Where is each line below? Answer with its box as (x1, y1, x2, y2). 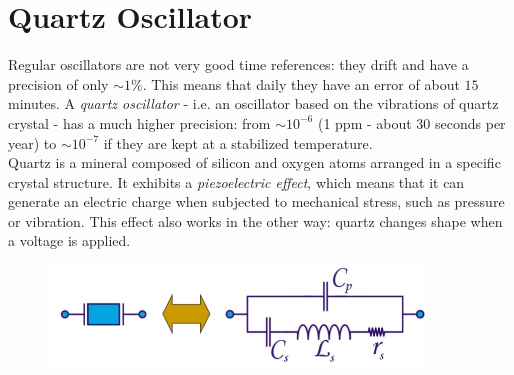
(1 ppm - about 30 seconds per (317, 112, 506, 133)
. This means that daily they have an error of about (142, 73, 460, 94)
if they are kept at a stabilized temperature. (103, 132, 373, 153)
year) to (8, 132, 57, 153)
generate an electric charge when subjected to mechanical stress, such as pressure (8, 191, 505, 212)
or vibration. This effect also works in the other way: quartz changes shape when (8, 210, 503, 231)
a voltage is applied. (8, 230, 131, 251)
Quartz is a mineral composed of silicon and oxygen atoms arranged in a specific (8, 152, 501, 173)
